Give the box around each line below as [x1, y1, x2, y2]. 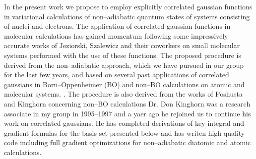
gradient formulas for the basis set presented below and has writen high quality [4, 127, 245, 138]
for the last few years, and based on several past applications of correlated [4, 69, 229, 80]
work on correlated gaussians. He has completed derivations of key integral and [4, 118, 244, 128]
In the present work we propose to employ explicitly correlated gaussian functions [4, 1, 253, 11]
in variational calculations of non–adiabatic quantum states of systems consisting [4, 11, 250, 21]
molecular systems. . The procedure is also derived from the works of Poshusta [4, 89, 243, 99]
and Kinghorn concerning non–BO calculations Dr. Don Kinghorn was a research [4, 98, 251, 108]
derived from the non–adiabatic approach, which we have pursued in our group [4, 59, 244, 70]
